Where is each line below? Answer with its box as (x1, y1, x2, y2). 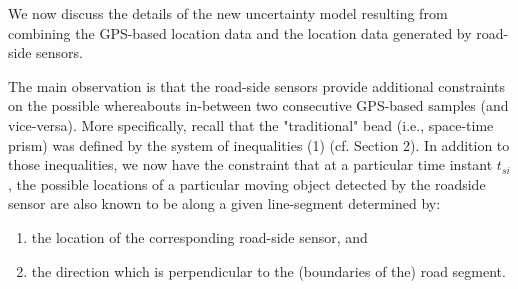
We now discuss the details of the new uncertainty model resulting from (8, 3, 448, 23)
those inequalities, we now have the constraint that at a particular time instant (8, 154, 493, 175)
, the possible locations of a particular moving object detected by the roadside (8, 173, 486, 194)
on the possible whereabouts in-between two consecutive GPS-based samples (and (8, 95, 509, 116)
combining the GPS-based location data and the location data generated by (8, 22, 472, 43)
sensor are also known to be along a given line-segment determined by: (8, 193, 441, 214)
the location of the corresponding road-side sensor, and (31, 226, 368, 247)
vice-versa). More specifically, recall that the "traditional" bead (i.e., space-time (8, 114, 494, 135)
